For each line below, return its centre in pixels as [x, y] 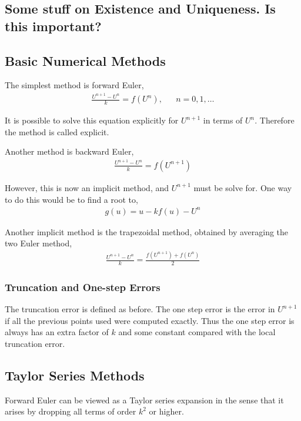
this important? [53, 26]
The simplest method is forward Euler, [74, 85]
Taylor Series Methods [75, 375]
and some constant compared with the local [197, 332]
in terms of [223, 120]
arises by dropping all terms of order [71, 411]
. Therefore [275, 120]
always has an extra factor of [57, 332]
